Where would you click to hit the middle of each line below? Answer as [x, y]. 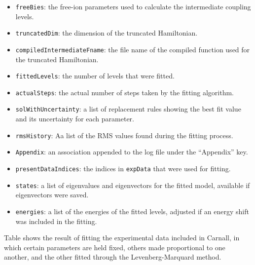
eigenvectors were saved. [52, 195]
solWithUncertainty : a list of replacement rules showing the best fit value [128, 109]
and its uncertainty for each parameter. [75, 119]
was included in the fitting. [56, 221]
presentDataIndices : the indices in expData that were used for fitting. [123, 169]
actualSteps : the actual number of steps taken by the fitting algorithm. [125, 92]
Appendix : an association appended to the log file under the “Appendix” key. [132, 152]
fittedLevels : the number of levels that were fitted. [95, 76]
